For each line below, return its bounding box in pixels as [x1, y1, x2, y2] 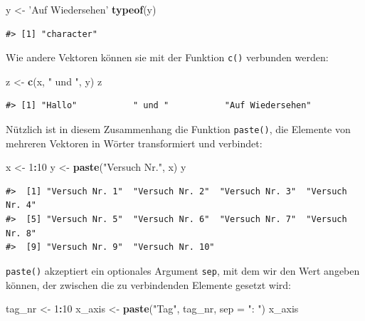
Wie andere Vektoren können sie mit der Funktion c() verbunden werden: [6, 50, 329, 65]
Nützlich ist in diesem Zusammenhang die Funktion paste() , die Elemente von [6, 122, 351, 137]
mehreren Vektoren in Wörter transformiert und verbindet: [6, 135, 263, 150]
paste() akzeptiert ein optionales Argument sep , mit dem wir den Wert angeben [6, 263, 360, 278]
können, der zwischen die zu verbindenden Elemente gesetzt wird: [6, 277, 292, 292]
